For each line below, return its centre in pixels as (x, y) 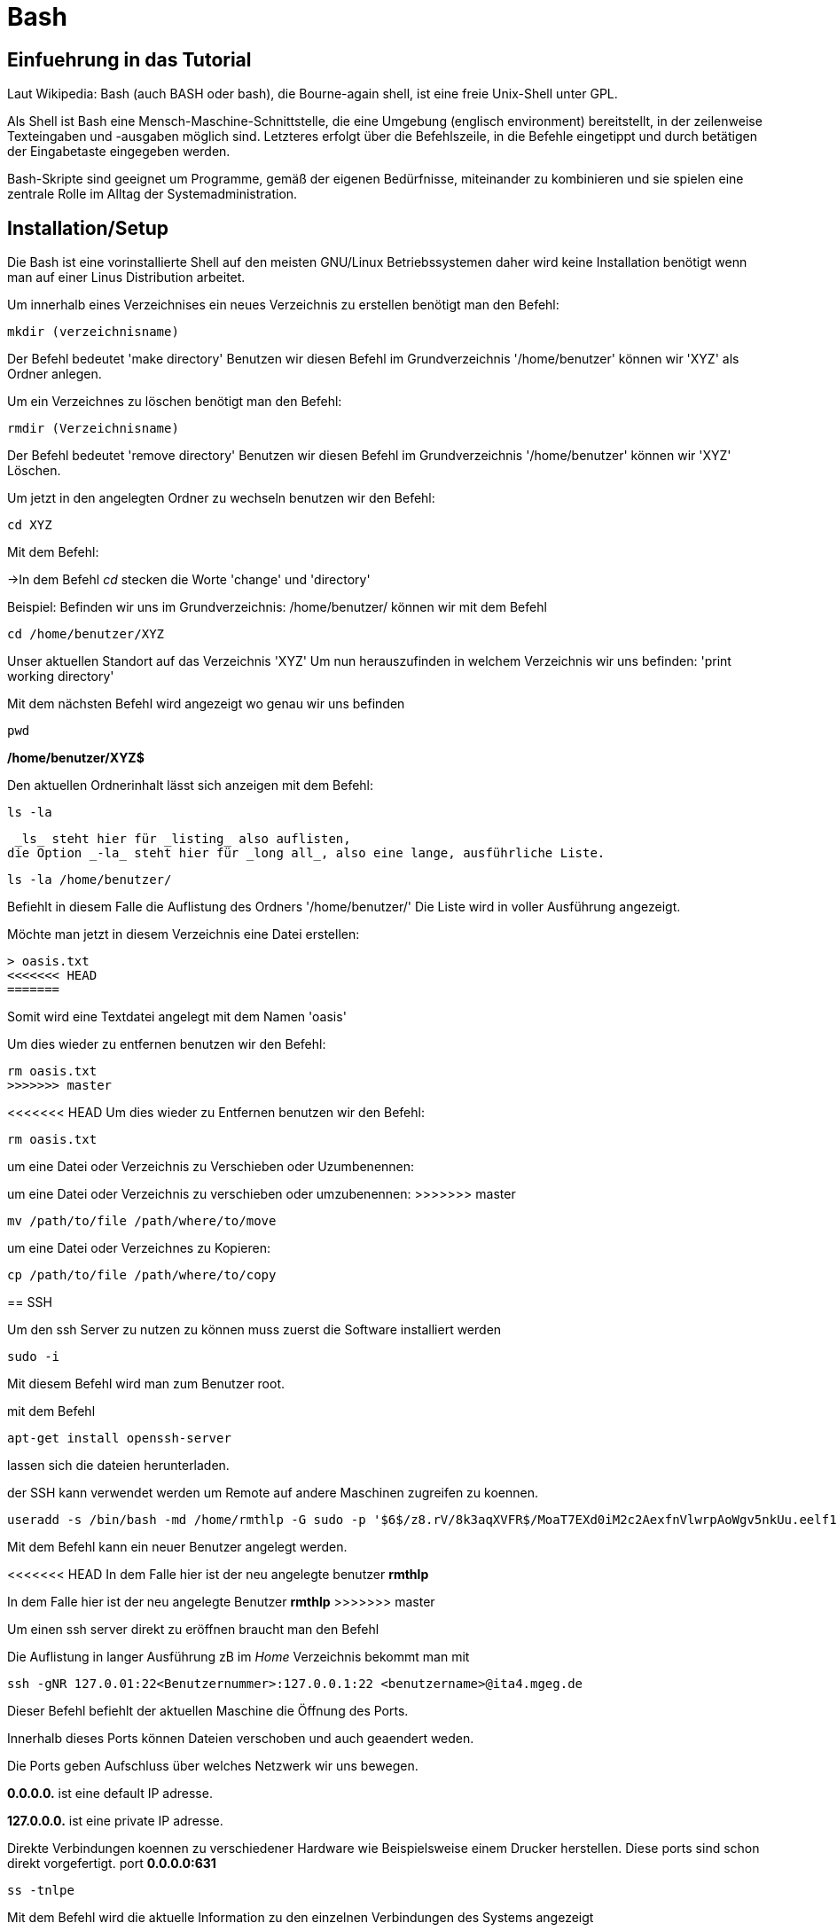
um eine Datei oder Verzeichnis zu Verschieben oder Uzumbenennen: (211, 1167)
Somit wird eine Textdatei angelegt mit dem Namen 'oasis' (177, 1017)
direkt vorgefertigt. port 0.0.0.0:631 (112, 1864)
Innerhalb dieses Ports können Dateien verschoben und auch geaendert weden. (241, 1739)
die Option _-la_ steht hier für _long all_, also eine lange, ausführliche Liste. (306, 853)
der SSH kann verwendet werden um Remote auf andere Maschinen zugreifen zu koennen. (273, 1493)
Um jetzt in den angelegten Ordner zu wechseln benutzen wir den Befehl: (221, 498)
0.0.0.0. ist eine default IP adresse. (110, 1794)
